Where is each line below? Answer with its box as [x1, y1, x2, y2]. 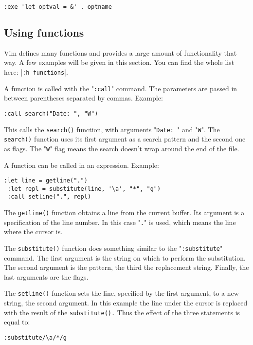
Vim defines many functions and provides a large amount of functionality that [4, 47, 237, 58]
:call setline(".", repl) [7, 193, 91, 201]
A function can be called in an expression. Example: [4, 160, 159, 170]
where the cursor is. [4, 226, 63, 237]
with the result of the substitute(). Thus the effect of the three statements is [4, 307, 240, 317]
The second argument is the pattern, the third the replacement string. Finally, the [4, 262, 249, 272]
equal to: [4, 317, 30, 327]
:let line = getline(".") [4, 177, 88, 184]
